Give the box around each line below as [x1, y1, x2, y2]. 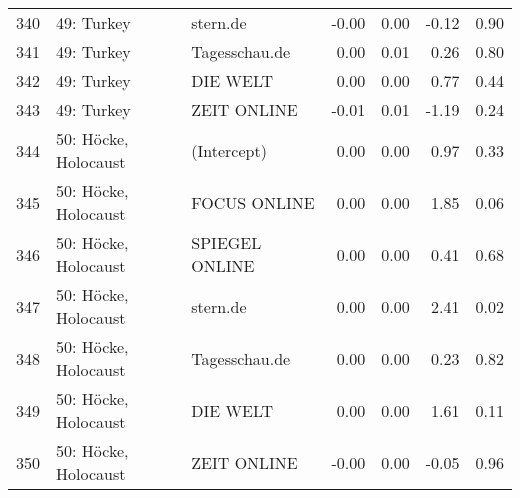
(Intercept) [191, 138, 267, 162]
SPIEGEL [191, 231, 262, 254]
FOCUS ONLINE [191, 190, 315, 214]
